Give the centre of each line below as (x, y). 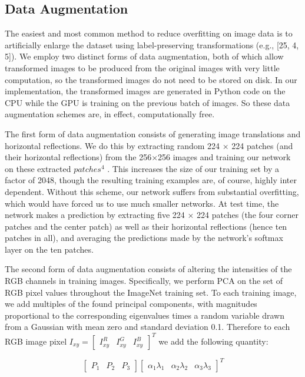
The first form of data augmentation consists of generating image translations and (153, 133)
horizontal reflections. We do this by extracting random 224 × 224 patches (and (149, 145)
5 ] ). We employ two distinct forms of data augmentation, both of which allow (144, 56)
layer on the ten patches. (49, 249)
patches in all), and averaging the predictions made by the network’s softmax (144, 238)
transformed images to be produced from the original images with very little (142, 67)
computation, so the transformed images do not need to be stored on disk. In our (151, 79)
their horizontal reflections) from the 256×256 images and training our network (148, 157)
